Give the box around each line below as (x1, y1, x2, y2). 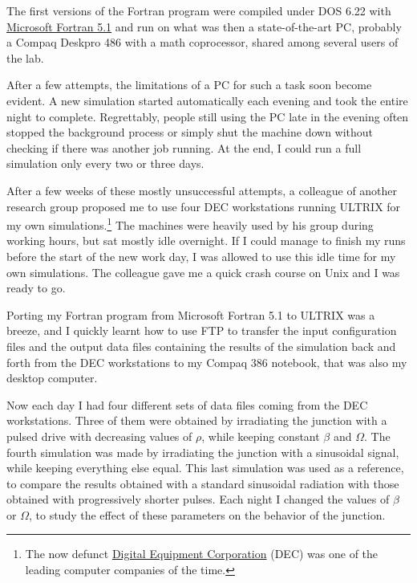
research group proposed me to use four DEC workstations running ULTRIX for (6, 198, 401, 214)
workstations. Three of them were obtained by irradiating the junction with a (6, 412, 387, 429)
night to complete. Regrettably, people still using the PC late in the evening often (6, 108, 409, 124)
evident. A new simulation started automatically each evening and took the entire (6, 92, 408, 108)
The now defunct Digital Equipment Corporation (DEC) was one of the (25, 545, 379, 562)
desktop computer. (6, 369, 98, 386)
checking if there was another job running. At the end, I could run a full (6, 139, 362, 156)
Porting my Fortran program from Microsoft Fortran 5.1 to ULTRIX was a (6, 306, 375, 323)
